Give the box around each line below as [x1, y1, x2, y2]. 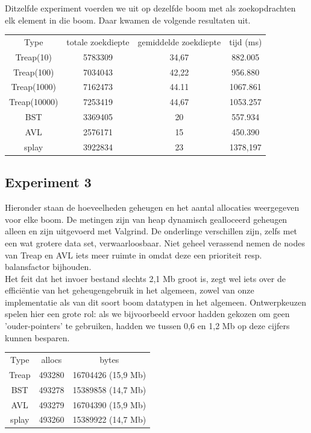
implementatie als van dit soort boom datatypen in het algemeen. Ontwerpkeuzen [5, 295, 306, 308]
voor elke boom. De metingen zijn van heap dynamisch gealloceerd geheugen [5, 213, 287, 225]
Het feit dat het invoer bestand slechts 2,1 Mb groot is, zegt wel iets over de [5, 272, 286, 284]
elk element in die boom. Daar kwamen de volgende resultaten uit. [5, 13, 251, 26]
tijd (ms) [229, 35, 262, 48]
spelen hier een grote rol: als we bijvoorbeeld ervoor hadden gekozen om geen [5, 307, 290, 320]
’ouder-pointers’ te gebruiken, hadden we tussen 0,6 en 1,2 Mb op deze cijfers [5, 319, 290, 332]
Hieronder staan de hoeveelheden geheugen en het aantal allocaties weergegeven [5, 201, 300, 214]
